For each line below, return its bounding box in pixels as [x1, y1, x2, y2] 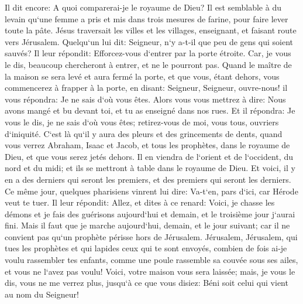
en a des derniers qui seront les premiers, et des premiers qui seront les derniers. [5, 173, 291, 185]
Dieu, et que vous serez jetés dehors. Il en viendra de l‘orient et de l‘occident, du [5, 150, 293, 162]
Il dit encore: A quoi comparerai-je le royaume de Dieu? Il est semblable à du [5, 1, 281, 13]
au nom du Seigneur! [5, 288, 79, 300]
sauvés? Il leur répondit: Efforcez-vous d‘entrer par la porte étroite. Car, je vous [5, 47, 291, 59]
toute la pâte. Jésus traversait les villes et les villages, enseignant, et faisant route [5, 24, 297, 36]
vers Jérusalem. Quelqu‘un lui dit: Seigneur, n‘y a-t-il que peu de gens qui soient [5, 35, 293, 47]
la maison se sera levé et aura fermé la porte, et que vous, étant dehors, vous [5, 70, 280, 82]
